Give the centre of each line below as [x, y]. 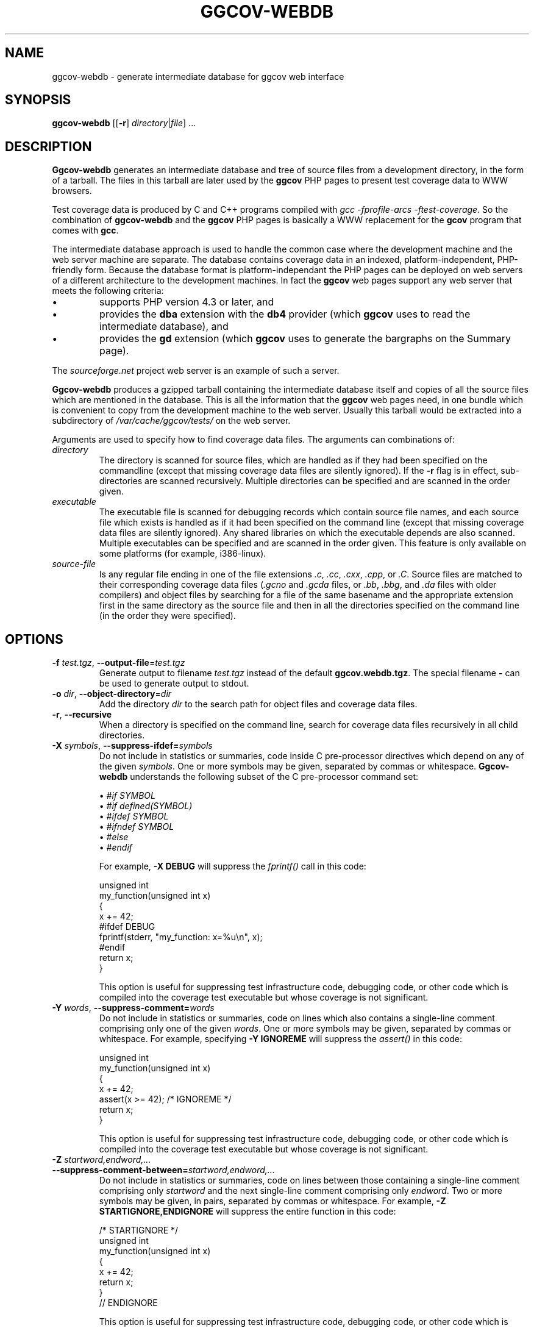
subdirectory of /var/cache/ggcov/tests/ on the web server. [171, 421]
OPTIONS [34, 639]
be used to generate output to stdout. [174, 684]
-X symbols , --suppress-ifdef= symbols [132, 746]
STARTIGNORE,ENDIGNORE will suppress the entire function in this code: [247, 1212]
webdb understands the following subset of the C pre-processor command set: [259, 777]
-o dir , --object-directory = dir [112, 694]
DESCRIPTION [48, 146]
